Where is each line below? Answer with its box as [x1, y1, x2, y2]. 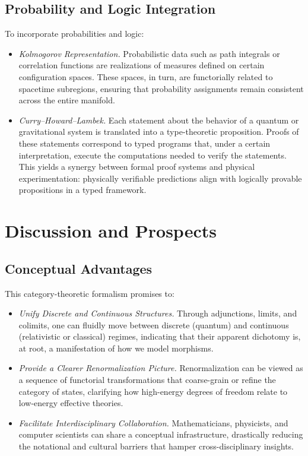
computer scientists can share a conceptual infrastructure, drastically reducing [18, 428, 303, 441]
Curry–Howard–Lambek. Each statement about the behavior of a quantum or [18, 113, 299, 126]
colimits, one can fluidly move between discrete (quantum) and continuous [18, 318, 289, 331]
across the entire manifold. [18, 94, 115, 106]
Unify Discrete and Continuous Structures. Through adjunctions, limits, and [18, 307, 297, 319]
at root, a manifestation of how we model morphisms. [18, 341, 214, 354]
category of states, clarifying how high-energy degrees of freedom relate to [18, 385, 288, 397]
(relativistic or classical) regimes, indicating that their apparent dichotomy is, [18, 330, 301, 343]
